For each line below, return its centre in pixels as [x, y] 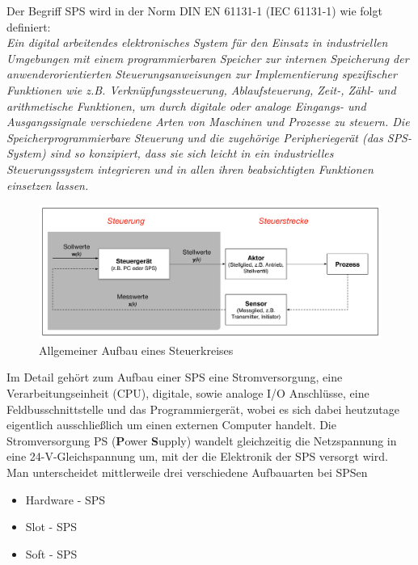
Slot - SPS [51, 527]
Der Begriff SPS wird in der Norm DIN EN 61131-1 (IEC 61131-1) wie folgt [194, 11]
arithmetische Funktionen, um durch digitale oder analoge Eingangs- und [186, 105]
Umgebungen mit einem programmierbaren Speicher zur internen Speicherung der [208, 58]
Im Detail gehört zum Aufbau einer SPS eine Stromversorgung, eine [175, 377]
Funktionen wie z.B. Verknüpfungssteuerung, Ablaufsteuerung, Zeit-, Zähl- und [201, 89]
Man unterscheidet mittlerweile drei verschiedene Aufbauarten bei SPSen [187, 472]
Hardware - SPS [65, 499]
